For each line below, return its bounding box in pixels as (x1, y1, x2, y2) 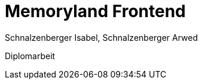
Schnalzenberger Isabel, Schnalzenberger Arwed (5, 32, 198, 43)
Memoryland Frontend (5, 1, 186, 21)
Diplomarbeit (5, 50, 56, 61)
